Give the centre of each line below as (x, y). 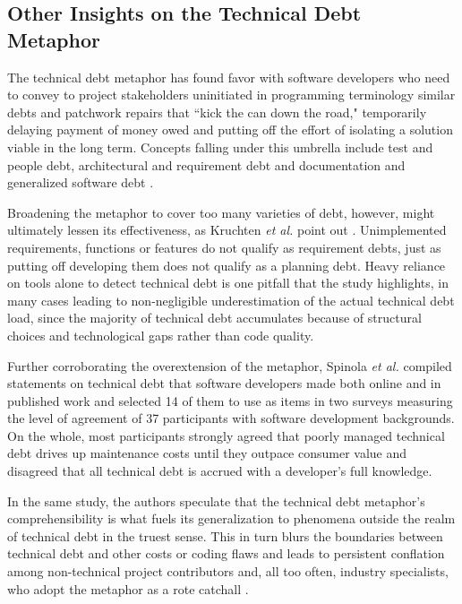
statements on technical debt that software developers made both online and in (224, 383)
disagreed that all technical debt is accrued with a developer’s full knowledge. (220, 471)
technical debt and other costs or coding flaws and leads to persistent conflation (226, 553)
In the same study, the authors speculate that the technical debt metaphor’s (216, 500)
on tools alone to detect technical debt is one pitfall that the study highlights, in (228, 283)
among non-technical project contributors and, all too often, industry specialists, (228, 571)
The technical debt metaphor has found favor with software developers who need (229, 77)
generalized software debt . (81, 182)
